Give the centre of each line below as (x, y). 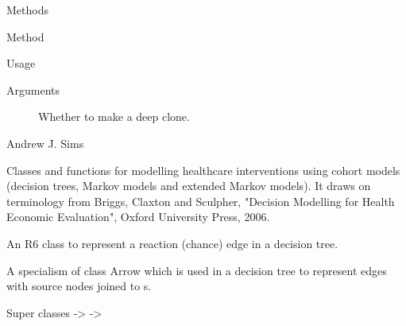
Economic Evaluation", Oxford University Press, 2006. (138, 217)
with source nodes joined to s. (79, 286)
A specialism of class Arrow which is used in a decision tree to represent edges (197, 270)
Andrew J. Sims (45, 143)
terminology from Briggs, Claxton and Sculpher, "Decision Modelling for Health (201, 201)
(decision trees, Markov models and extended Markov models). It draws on (189, 186)
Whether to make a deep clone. (114, 116)
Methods (27, 10)
